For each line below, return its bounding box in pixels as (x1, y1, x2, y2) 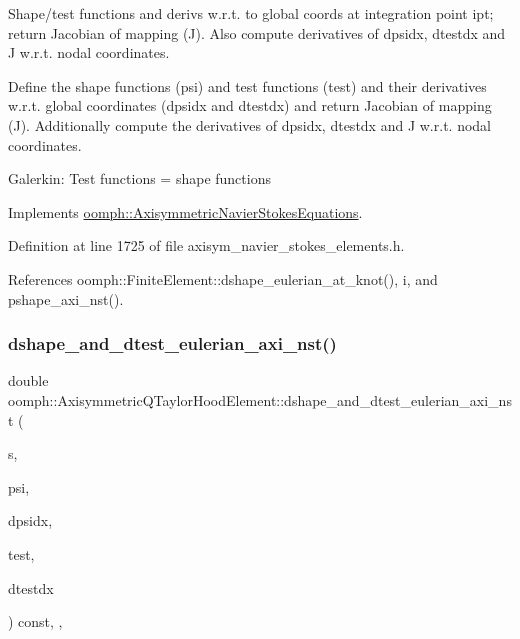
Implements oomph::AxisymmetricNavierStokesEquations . (8, 201, 363, 222)
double (8, 370, 49, 391)
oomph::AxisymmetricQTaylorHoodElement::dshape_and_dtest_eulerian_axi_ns (8, 389, 512, 410)
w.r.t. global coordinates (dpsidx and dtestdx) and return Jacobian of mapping (8, 95, 492, 116)
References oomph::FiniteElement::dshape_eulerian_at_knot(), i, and (8, 268, 438, 289)
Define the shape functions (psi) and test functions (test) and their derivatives (8, 75, 487, 96)
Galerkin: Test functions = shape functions (8, 168, 271, 189)
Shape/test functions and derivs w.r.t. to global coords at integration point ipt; (8, 3, 494, 23)
